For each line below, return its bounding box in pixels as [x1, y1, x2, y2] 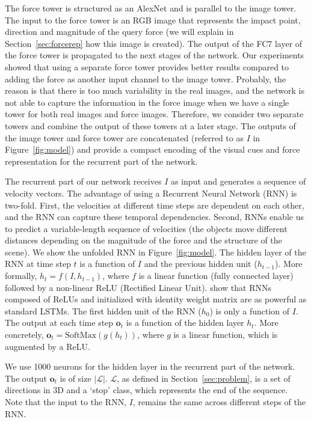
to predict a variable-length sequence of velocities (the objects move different [5, 222, 288, 234]
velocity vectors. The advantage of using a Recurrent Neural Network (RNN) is [5, 186, 297, 199]
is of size [60, 372, 91, 384]
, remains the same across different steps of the [132, 396, 306, 408]
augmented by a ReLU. [5, 340, 90, 352]
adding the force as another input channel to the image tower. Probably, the [5, 72, 286, 85]
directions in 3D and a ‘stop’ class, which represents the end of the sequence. [5, 384, 288, 396]
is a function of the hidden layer [126, 316, 244, 329]
